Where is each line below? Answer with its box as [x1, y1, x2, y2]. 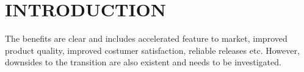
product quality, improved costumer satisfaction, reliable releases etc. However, [5, 44, 300, 56]
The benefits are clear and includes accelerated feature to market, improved [5, 32, 288, 45]
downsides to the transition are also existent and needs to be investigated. [5, 56, 281, 68]
